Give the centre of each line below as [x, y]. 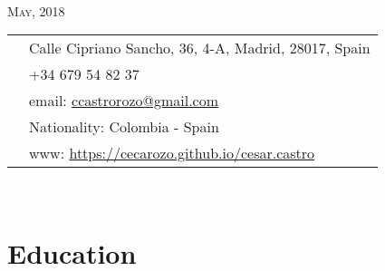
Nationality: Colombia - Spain [124, 127]
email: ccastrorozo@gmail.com [124, 101]
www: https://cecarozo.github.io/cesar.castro [172, 153]
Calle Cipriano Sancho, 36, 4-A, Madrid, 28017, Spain [200, 48]
